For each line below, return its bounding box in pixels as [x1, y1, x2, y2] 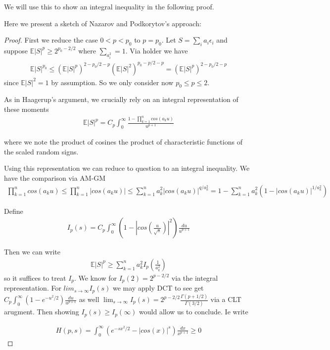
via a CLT [210, 294, 241, 304]
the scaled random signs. [4, 146, 79, 156]
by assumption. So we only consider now [51, 77, 174, 87]
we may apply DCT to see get [113, 283, 204, 293]
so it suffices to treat [4, 272, 66, 283]
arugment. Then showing [4, 306, 79, 317]
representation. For [4, 283, 61, 293]
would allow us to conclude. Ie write [139, 306, 248, 317]
